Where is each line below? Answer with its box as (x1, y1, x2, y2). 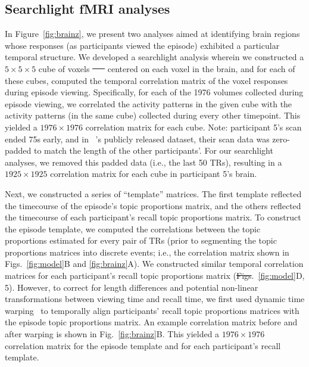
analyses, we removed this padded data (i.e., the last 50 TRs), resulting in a (5, 155, 282, 168)
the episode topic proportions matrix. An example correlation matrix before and (5, 316, 298, 328)
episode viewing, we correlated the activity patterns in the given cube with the (5, 97, 292, 110)
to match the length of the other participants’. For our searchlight (34, 144, 273, 157)
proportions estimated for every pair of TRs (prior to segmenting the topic (5, 234, 277, 247)
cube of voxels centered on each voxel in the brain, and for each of (38, 62, 295, 74)
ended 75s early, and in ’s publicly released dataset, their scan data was (5, 132, 270, 145)
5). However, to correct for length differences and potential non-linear (5, 281, 258, 293)
